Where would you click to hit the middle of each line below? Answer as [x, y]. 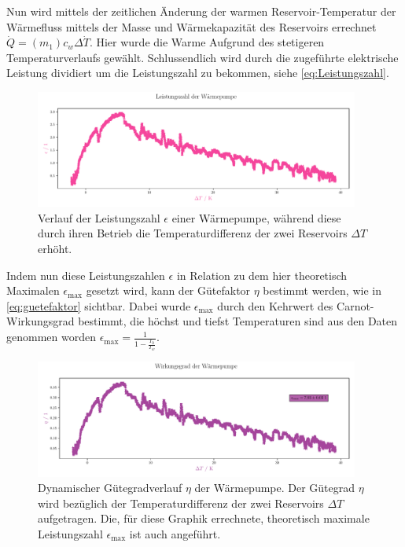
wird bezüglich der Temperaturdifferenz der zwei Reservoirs [181, 503]
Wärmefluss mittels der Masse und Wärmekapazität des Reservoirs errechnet [191, 26]
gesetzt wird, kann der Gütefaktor [168, 290]
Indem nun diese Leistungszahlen [86, 275]
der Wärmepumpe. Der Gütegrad [275, 488]
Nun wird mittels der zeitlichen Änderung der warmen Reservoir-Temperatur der [201, 11]
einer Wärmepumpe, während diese [256, 217]
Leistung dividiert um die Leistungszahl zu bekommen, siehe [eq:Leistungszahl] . [198, 73]
